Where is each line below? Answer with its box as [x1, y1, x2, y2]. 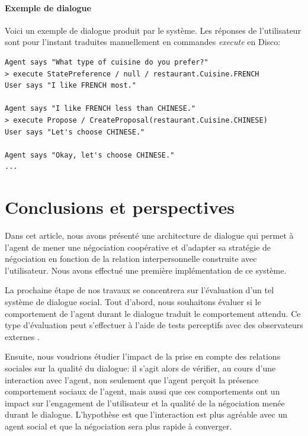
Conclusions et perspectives [5, 195, 235, 219]
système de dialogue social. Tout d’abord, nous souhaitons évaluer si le [5, 296, 261, 308]
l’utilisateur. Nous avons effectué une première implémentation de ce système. [5, 264, 287, 276]
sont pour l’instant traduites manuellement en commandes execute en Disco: [5, 36, 281, 48]
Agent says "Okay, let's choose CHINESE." [5, 150, 175, 159]
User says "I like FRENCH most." [5, 81, 136, 90]
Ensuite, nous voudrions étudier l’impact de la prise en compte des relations [5, 350, 281, 363]
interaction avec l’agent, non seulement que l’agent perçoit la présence [5, 373, 259, 386]
